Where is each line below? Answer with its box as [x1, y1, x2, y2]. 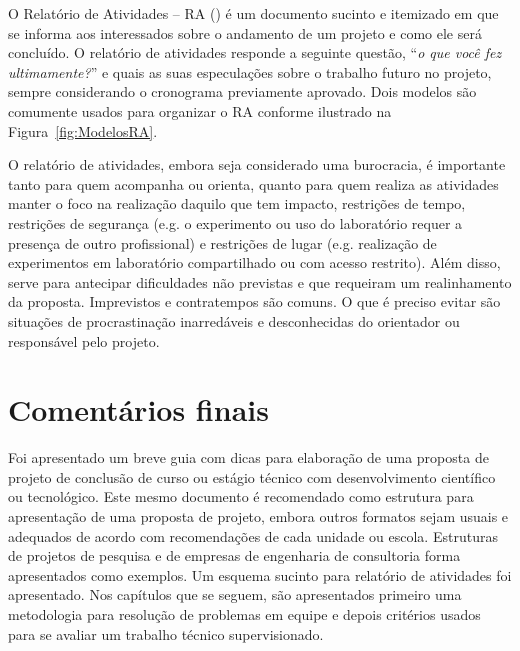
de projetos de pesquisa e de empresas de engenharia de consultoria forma [8, 545, 461, 566]
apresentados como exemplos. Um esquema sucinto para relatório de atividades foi [8, 564, 512, 585]
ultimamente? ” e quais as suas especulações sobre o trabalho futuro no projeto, [8, 61, 492, 82]
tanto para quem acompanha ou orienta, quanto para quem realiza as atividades [8, 173, 499, 194]
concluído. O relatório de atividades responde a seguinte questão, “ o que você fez [8, 42, 502, 63]
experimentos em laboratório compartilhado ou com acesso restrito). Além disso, [8, 252, 501, 273]
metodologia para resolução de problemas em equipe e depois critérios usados [8, 603, 481, 624]
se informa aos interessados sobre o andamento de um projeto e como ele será [8, 22, 482, 43]
